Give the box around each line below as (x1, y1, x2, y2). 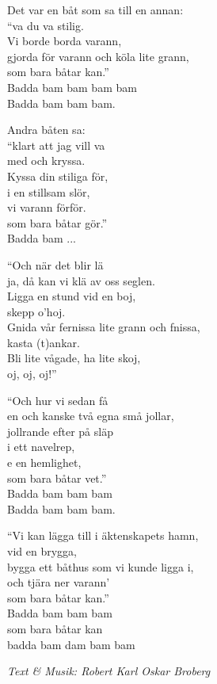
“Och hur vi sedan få (7, 392, 108, 408)
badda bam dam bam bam (7, 636, 135, 652)
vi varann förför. (7, 199, 86, 216)
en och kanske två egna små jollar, (7, 407, 174, 424)
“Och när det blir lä (7, 256, 104, 273)
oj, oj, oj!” (7, 365, 57, 382)
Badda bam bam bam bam (7, 78, 137, 95)
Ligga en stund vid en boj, (7, 288, 136, 304)
